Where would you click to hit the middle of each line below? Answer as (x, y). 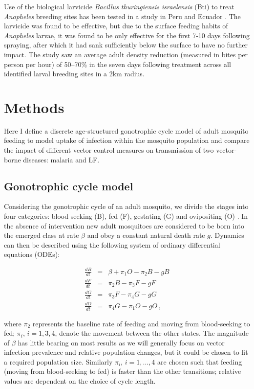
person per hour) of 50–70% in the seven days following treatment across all (117, 64)
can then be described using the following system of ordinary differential (112, 244)
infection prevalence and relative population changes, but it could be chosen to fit (126, 352)
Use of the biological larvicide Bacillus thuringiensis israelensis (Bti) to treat (119, 6)
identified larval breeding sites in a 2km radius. (74, 74)
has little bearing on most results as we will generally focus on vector (121, 342)
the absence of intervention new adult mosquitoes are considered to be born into (124, 225)
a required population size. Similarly (58, 361)
